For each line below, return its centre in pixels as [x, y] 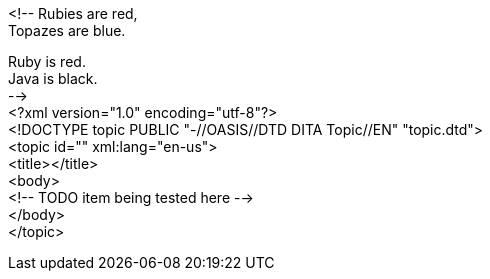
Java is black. [53, 78]
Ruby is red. [47, 61]
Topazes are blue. [67, 30]
